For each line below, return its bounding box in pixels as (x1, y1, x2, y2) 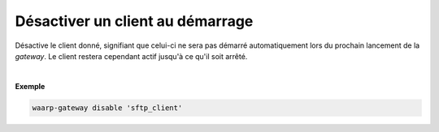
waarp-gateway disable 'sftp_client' (32, 103, 183, 113)
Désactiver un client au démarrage (15, 12, 254, 30)
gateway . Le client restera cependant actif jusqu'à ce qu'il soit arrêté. (15, 51, 248, 61)
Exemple (15, 81, 46, 91)
